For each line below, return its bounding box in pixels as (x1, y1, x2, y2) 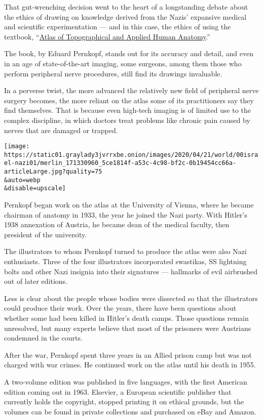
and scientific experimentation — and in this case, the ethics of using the (4, 21, 231, 32)
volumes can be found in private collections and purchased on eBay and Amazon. (4, 406, 256, 416)
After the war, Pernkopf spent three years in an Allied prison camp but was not (4, 349, 252, 360)
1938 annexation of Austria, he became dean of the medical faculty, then (4, 219, 230, 230)
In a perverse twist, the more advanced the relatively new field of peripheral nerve (4, 85, 259, 96)
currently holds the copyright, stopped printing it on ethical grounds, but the (4, 396, 244, 407)
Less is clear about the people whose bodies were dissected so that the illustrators (4, 292, 258, 303)
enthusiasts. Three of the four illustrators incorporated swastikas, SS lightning (4, 256, 247, 267)
